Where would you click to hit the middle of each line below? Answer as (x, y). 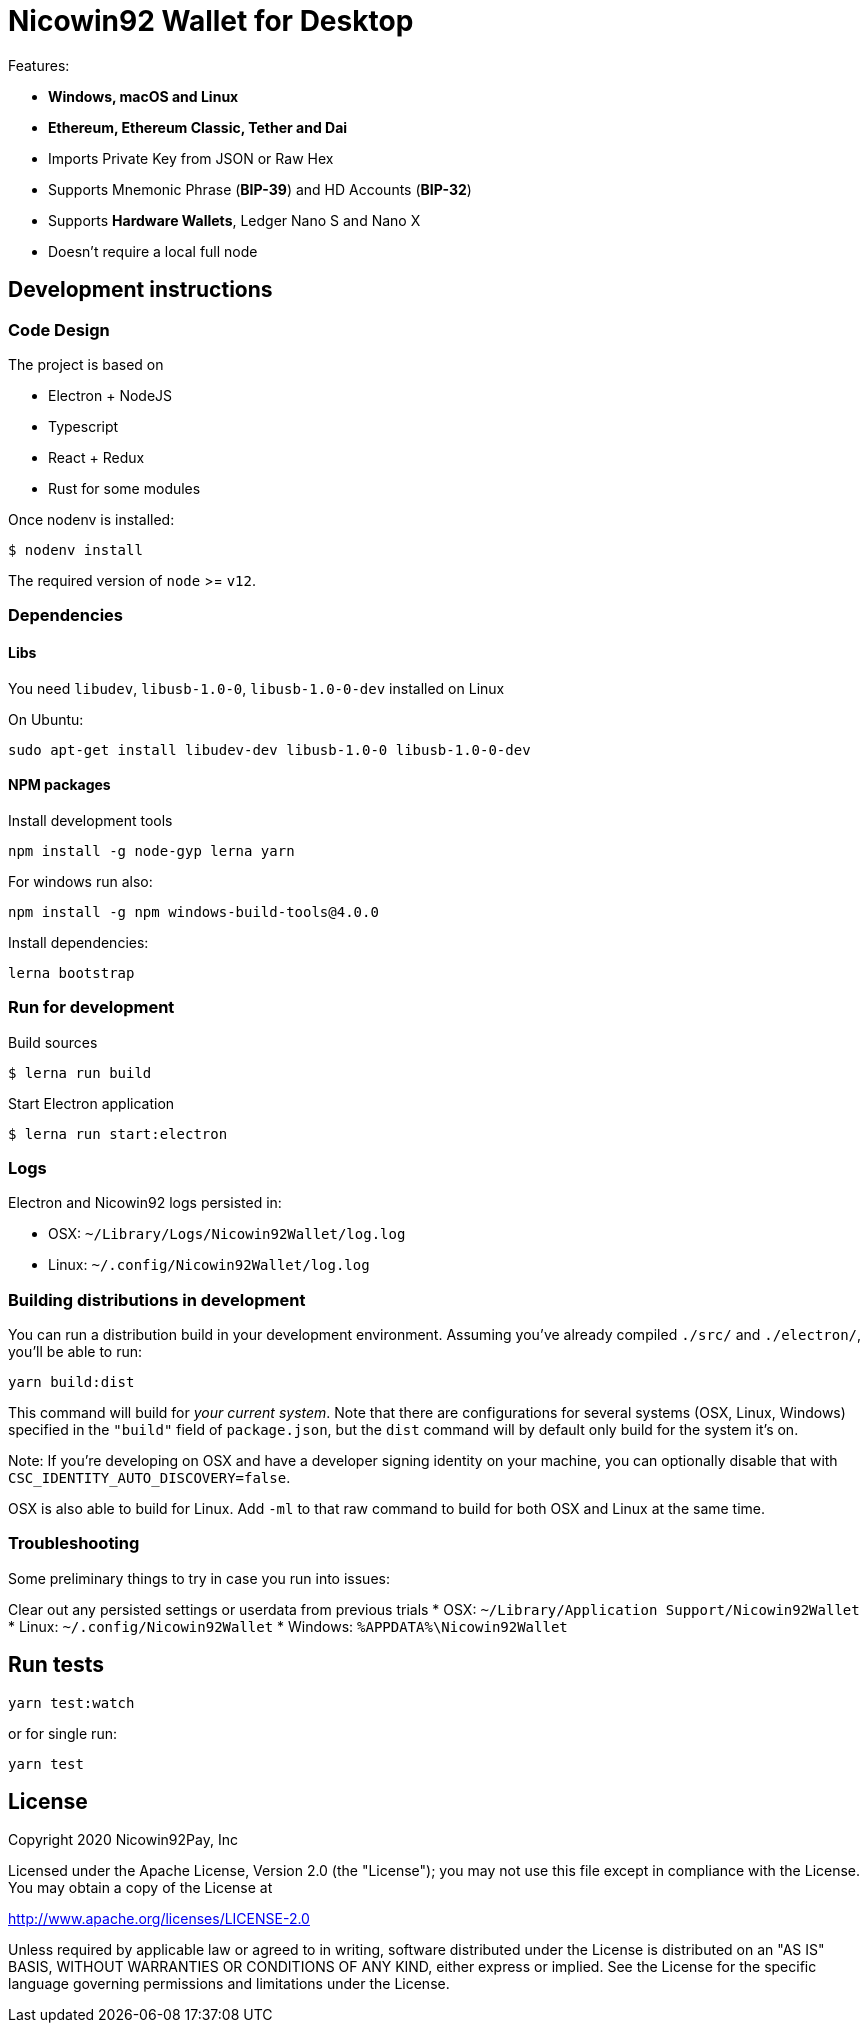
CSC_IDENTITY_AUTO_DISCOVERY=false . (149, 1478)
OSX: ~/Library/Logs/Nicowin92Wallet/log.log (227, 1234)
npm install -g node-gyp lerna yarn (151, 850)
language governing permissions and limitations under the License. (229, 1984)
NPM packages (59, 785)
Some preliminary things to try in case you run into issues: (199, 1578)
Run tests (56, 1665)
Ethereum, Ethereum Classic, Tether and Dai (198, 127)
